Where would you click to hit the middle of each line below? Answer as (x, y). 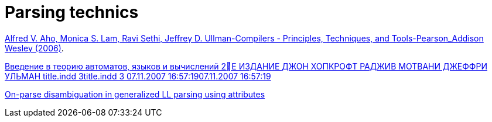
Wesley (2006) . (34, 48)
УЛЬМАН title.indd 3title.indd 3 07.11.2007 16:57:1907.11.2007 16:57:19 (138, 76)
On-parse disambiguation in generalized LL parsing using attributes (135, 94)
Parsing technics (72, 12)
